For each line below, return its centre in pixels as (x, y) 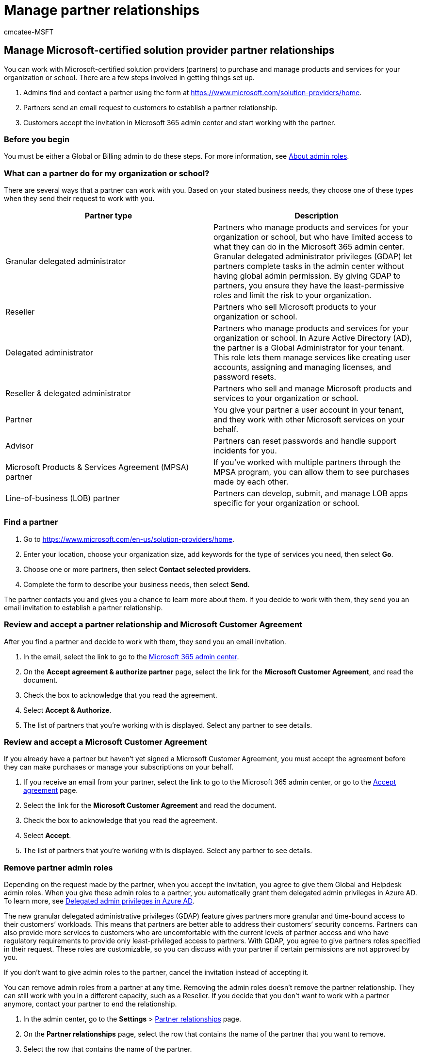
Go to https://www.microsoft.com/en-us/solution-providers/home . (129, 539)
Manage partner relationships (102, 10)
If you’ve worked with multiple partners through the (307, 462)
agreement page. (51, 790)
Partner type (108, 216)
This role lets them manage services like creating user (312, 358)
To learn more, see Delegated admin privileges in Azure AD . (99, 901)
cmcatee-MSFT (29, 32)
